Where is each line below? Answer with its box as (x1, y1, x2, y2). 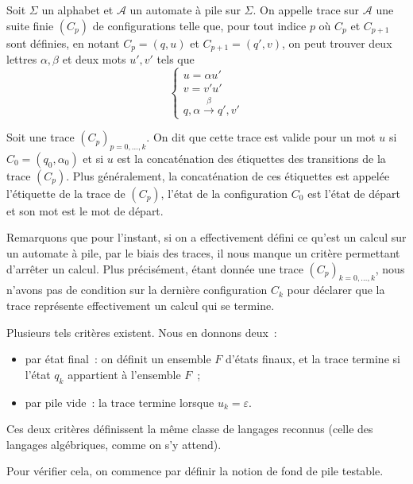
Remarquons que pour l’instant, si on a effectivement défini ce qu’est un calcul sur (6, 229, 407, 246)
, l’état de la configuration (160, 184, 288, 201)
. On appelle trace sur (253, 2, 360, 17)
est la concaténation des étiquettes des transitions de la (117, 149, 386, 166)
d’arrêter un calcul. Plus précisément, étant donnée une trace (6, 260, 303, 277)
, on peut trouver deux (281, 34, 392, 51)
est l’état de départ (307, 184, 400, 201)
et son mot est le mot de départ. (6, 202, 164, 219)
